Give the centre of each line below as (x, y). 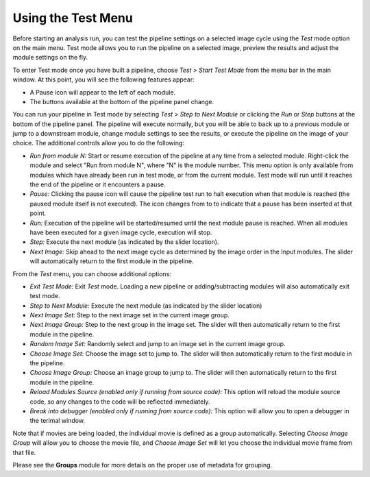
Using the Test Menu (73, 18)
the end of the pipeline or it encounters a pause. (98, 184)
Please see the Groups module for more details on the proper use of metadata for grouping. (143, 465)
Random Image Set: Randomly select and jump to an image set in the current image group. (158, 344)
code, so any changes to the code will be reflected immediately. (120, 402)
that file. (24, 452)
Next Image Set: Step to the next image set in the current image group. (129, 315)
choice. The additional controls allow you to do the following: (99, 143)
